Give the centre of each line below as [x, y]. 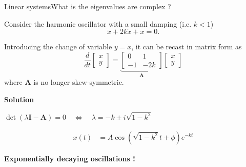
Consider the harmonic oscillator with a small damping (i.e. [98, 23]
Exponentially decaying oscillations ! [70, 158]
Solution [19, 99]
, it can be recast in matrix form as [187, 47]
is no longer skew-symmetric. [79, 82]
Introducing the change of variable [58, 47]
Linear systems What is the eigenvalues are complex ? [88, 6]
